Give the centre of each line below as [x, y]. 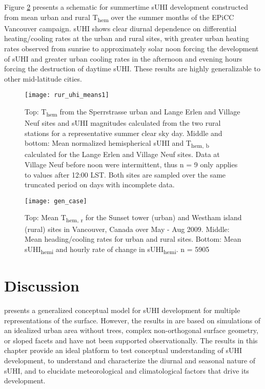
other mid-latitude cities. [43, 78]
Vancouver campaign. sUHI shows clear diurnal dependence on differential [120, 28]
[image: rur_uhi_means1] [67, 95]
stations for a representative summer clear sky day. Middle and [124, 133]
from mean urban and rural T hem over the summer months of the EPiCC [119, 17]
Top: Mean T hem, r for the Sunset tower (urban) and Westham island [133, 218]
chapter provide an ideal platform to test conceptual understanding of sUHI [123, 350]
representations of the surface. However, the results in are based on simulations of [132, 320]
